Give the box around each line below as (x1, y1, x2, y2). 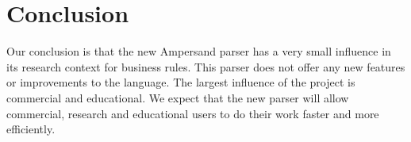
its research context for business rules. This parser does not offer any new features (6, 58, 405, 75)
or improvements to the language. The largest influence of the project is (6, 74, 355, 90)
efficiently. (6, 121, 56, 137)
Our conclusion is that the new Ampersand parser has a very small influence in (6, 43, 391, 59)
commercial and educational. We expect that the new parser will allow (6, 89, 349, 106)
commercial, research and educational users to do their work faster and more (6, 105, 379, 121)
